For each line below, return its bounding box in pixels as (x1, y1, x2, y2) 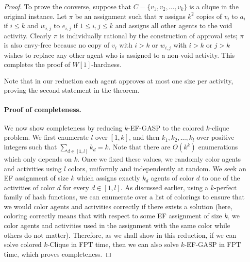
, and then (129, 132, 160, 142)
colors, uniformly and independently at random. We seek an (68, 163, 246, 173)
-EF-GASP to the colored (128, 122, 204, 132)
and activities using (4, 163, 62, 173)
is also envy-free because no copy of (4, 40, 110, 50)
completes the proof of (4, 59, 70, 69)
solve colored (4, 239, 42, 249)
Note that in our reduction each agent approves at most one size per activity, (4, 75, 233, 85)
